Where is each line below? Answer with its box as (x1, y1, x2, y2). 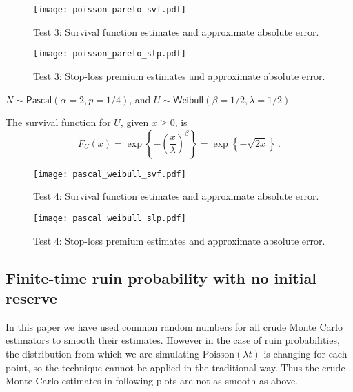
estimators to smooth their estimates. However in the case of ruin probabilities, (6, 333, 340, 347)
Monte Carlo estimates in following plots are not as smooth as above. (6, 373, 299, 388)
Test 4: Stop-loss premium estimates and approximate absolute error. (33, 233, 325, 247)
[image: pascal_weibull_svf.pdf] (33, 169, 186, 179)
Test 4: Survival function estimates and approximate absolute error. (33, 189, 319, 203)
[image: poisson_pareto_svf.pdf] (33, 5, 186, 14)
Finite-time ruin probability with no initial (6, 267, 316, 288)
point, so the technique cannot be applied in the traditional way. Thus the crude (6, 360, 345, 374)
